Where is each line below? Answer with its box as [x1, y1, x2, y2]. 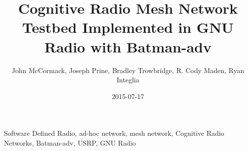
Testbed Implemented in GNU [22, 17, 234, 37]
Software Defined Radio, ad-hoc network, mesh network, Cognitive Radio [4, 128, 224, 138]
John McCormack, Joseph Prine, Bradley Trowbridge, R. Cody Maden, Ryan [11, 65, 245, 75]
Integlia [117, 75, 139, 85]
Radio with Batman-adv [44, 36, 212, 56]
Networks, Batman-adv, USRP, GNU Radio [4, 137, 136, 148]
